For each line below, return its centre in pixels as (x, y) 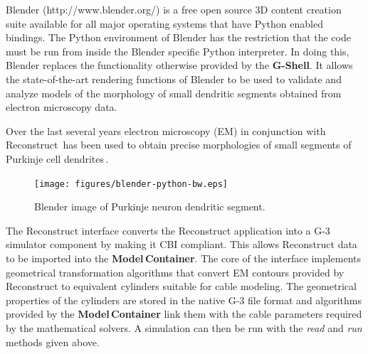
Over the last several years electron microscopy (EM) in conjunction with (166, 130)
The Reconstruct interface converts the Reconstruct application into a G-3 (168, 230)
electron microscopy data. (62, 107)
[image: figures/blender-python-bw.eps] (131, 184)
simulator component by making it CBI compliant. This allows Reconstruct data (182, 244)
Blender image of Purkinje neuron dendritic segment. (150, 206)
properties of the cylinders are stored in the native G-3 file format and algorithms (184, 300)
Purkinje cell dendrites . (57, 158)
